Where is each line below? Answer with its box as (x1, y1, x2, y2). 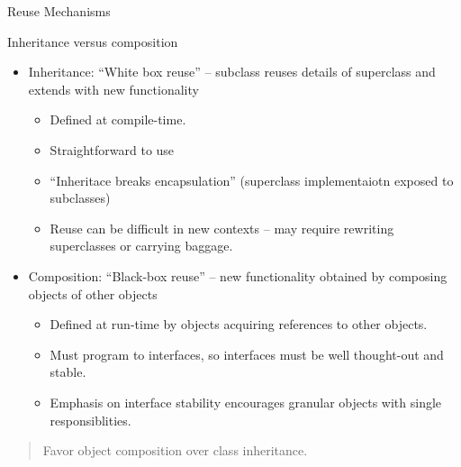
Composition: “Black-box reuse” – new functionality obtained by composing (28, 266, 447, 285)
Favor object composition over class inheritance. (42, 441, 308, 460)
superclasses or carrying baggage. (50, 236, 233, 255)
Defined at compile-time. (50, 110, 186, 129)
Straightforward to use (50, 140, 175, 159)
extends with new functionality (28, 79, 199, 98)
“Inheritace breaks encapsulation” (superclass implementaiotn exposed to (50, 170, 454, 189)
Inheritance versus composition (7, 32, 178, 50)
